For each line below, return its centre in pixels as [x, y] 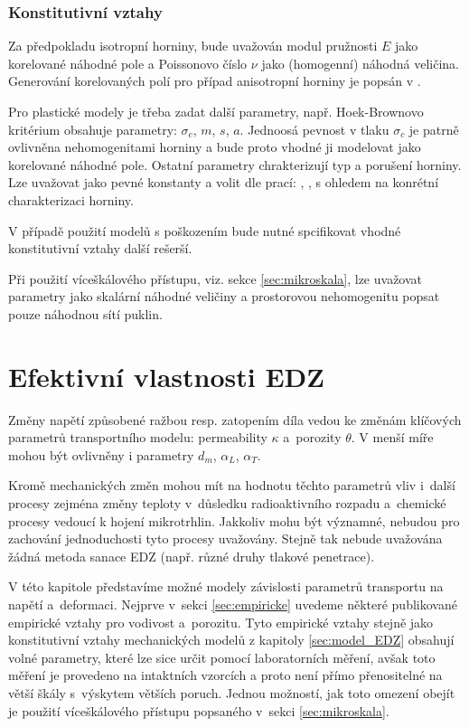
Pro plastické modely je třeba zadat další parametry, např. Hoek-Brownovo [216, 111]
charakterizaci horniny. [71, 199]
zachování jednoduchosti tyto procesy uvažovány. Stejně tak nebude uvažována [225, 538]
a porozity [312, 437]
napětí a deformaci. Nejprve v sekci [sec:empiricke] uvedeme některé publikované [233, 604]
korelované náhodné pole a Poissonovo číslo [128, 63]
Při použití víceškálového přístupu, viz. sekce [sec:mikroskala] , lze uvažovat [216, 278]
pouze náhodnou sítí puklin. [85, 313]
